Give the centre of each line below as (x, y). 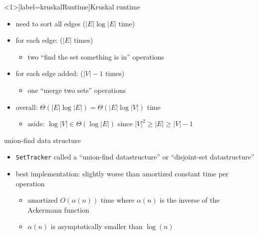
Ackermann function (58, 209)
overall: (27, 107)
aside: (36, 123)
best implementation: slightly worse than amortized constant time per (122, 173)
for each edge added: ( (49, 73)
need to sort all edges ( (50, 23)
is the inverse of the (190, 200)
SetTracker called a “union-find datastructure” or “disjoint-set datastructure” (135, 157)
